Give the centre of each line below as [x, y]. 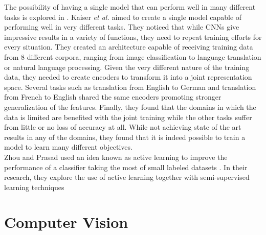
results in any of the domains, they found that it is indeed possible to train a [125, 137]
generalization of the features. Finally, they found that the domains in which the [130, 107]
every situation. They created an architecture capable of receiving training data [129, 47]
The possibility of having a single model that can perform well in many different [130, 7]
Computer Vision [66, 222]
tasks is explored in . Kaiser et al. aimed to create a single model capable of [123, 17]
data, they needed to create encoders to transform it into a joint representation [128, 77]
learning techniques [34, 187]
